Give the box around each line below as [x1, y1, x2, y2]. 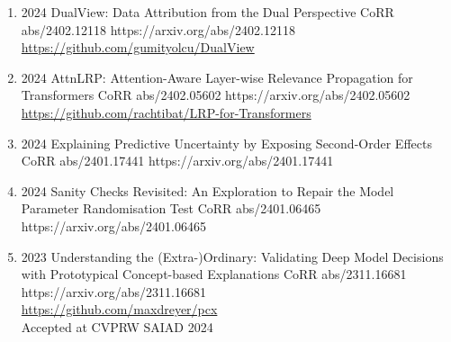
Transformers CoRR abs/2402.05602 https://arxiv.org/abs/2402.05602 [21, 85, 410, 104]
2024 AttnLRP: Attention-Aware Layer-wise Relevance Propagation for [21, 67, 413, 86]
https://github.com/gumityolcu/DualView [21, 38, 255, 57]
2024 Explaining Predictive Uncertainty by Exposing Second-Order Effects [21, 133, 432, 152]
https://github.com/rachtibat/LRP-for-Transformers [21, 103, 311, 121]
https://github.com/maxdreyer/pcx [21, 300, 218, 319]
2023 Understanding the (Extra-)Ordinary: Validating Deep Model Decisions [21, 247, 444, 265]
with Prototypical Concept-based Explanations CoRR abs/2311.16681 [21, 265, 407, 283]
